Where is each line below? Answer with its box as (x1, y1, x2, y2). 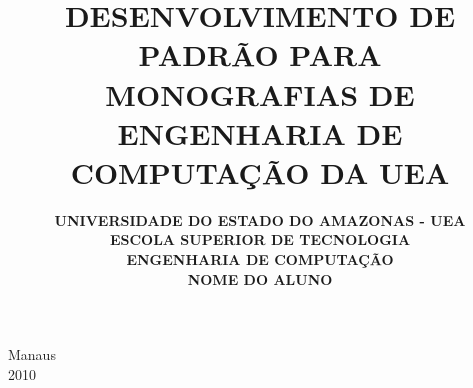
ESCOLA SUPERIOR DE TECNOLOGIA (109, 229, 411, 250)
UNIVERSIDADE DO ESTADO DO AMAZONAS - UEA (54, 209, 466, 230)
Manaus (8, 344, 56, 365)
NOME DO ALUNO (187, 268, 333, 289)
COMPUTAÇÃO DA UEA (70, 151, 450, 192)
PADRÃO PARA (138, 34, 382, 75)
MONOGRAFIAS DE (105, 73, 415, 114)
